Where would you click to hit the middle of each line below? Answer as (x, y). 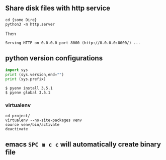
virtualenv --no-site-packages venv (44, 120)
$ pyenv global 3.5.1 (28, 93)
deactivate (17, 129)
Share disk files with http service (58, 8)
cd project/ (18, 116)
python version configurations (54, 58)
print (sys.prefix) (26, 79)
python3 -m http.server (30, 24)
